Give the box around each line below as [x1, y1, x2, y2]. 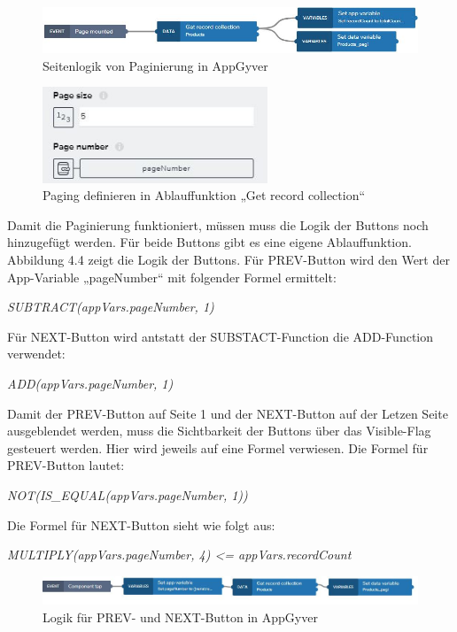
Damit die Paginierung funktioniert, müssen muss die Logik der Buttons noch [7, 215, 429, 234]
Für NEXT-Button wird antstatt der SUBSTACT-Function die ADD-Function [7, 327, 434, 345]
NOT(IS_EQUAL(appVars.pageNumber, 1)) [7, 485, 248, 504]
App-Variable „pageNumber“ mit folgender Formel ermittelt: [7, 267, 337, 286]
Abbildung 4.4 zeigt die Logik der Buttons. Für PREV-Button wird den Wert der [7, 250, 450, 269]
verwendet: [7, 344, 66, 363]
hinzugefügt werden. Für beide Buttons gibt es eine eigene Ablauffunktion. [7, 233, 412, 251]
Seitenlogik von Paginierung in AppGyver [43, 56, 268, 74]
